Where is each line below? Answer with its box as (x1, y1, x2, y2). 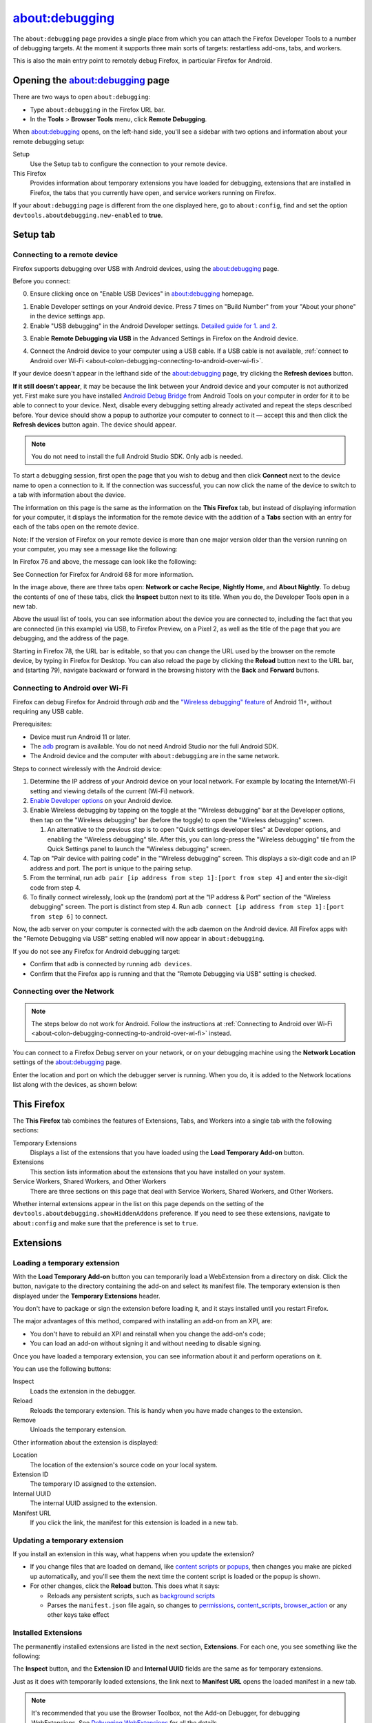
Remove (12, 1416, 37, 1424)
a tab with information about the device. (12, 491, 126, 499)
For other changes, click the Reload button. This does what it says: (30, 1582, 220, 1590)
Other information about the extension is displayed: (12, 1438, 158, 1447)
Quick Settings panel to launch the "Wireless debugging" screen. (47, 844, 232, 853)
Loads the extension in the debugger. (30, 1387, 136, 1395)
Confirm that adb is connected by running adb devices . (30, 960, 192, 968)
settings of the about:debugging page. (12, 1058, 122, 1066)
